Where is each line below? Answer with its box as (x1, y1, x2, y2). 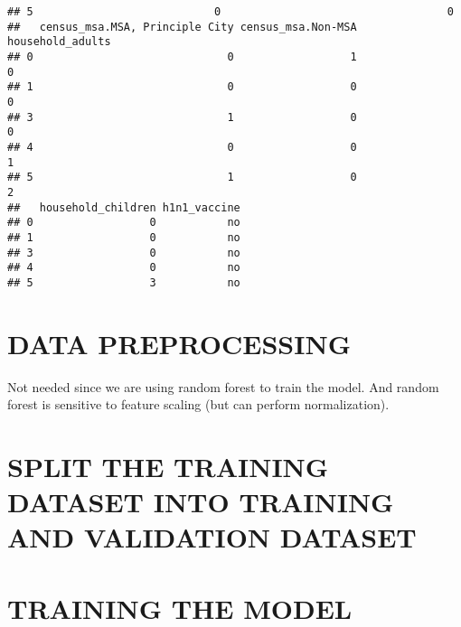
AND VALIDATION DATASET (7, 519, 417, 556)
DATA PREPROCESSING (7, 324, 351, 361)
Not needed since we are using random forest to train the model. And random (7, 377, 439, 396)
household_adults (7, 35, 111, 49)
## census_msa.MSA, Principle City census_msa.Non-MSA (7, 20, 357, 33)
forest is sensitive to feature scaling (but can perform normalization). (7, 395, 390, 414)
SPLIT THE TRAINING (7, 447, 329, 484)
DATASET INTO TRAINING (7, 483, 394, 520)
